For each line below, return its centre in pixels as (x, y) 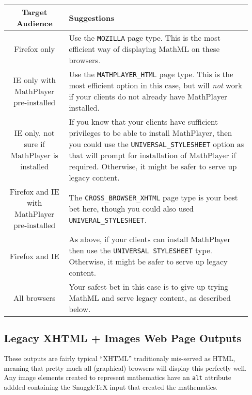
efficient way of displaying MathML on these (144, 49)
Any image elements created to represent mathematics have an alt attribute (118, 377)
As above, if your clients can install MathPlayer (150, 239)
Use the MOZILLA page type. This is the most (145, 38)
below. (80, 309)
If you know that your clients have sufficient (143, 122)
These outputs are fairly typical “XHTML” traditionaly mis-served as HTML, (119, 358)
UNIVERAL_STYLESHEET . (108, 219)
